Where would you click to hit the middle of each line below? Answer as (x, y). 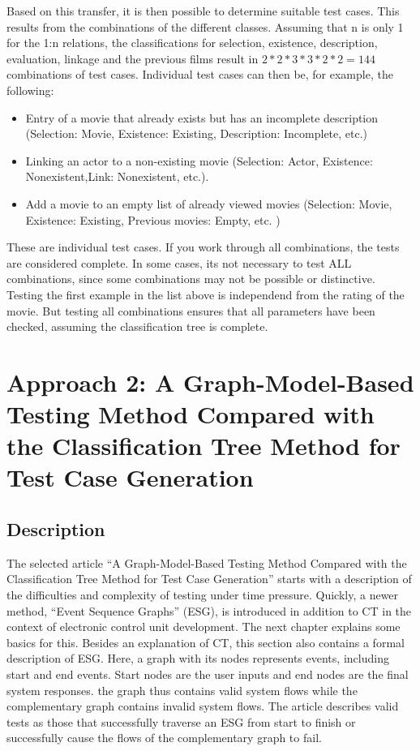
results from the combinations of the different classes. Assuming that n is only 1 (205, 26)
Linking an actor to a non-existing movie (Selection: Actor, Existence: (199, 160)
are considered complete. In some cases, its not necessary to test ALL (179, 262)
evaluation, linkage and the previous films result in (133, 58)
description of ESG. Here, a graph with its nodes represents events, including (198, 658)
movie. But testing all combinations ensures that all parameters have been (191, 310)
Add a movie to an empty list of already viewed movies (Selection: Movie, (209, 203)
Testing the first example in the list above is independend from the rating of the (206, 294)
